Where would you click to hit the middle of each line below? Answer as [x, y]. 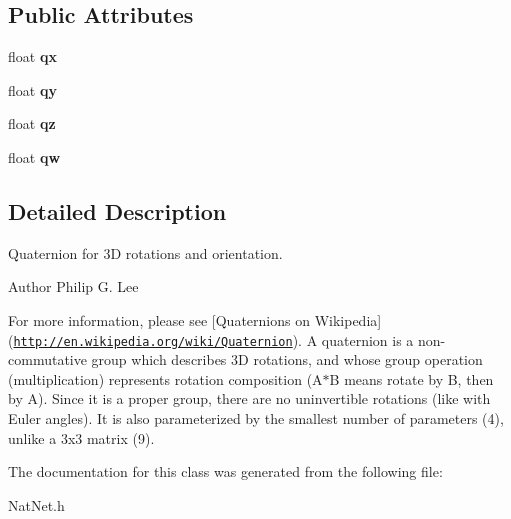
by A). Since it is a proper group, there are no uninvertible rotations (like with [249, 398]
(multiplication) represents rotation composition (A [165, 378]
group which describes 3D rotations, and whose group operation [287, 359]
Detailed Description [117, 210]
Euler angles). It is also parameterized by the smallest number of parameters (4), [256, 418]
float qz [32, 123]
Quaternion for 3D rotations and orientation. [145, 252]
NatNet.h [36, 504]
